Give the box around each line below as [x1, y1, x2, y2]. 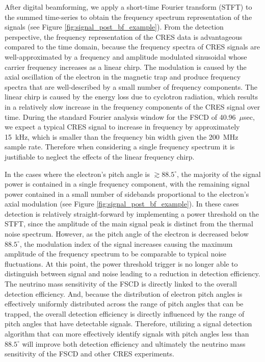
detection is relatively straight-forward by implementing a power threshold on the [5, 208, 259, 219]
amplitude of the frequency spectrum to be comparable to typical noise [5, 248, 227, 259]
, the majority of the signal [177, 168, 261, 179]
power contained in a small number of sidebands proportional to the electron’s [5, 188, 249, 199]
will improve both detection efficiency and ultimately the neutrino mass [22, 338, 246, 349]
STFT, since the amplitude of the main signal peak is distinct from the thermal [5, 218, 253, 229]
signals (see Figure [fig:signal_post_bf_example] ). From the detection [5, 21, 224, 32]
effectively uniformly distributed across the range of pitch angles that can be [5, 298, 244, 309]
